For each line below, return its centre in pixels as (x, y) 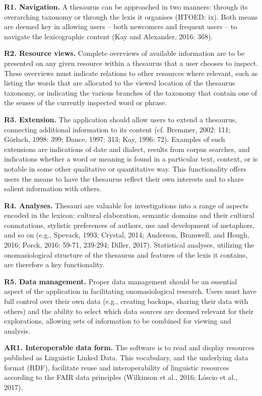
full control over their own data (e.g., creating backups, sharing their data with (126, 301)
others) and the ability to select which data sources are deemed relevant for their (129, 311)
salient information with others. (53, 188)
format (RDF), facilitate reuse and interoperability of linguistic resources (117, 367)
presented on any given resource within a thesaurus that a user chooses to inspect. (131, 63)
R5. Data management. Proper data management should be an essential (121, 281)
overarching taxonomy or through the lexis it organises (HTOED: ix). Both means (131, 16)
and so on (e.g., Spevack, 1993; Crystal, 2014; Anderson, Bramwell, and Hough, (127, 235)
